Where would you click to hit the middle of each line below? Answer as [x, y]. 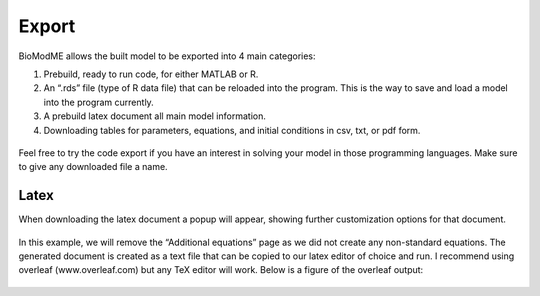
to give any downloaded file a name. [93, 167]
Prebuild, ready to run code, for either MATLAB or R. [151, 74]
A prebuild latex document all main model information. [155, 116]
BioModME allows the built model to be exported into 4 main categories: [167, 56]
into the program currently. [98, 102]
